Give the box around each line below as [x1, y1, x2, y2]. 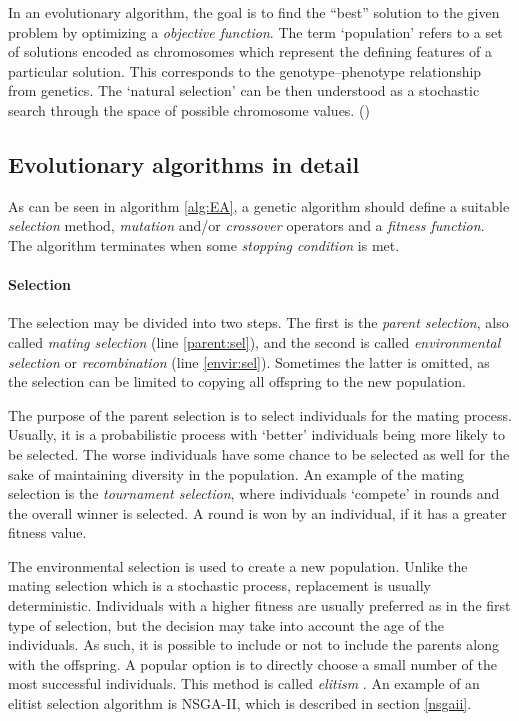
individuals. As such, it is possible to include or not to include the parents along [8, 634, 500, 655]
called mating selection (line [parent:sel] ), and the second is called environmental [8, 331, 501, 352]
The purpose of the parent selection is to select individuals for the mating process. [8, 404, 512, 425]
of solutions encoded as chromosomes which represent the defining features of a [8, 41, 493, 62]
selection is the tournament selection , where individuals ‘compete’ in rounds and [8, 483, 500, 504]
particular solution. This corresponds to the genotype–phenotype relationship [8, 60, 482, 81]
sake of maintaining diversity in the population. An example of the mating [8, 463, 465, 484]
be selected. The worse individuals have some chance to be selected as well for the [8, 443, 510, 464]
